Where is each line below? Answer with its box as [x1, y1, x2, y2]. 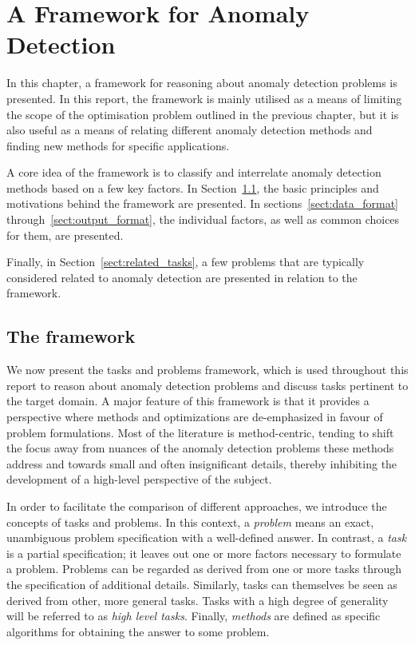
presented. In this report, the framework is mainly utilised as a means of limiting [6, 90, 402, 106]
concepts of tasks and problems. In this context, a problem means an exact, [6, 513, 374, 530]
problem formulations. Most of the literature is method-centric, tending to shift [6, 424, 394, 440]
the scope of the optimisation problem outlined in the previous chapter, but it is [6, 106, 399, 122]
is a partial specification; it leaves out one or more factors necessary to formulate [6, 544, 401, 561]
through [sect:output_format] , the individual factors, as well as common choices [6, 211, 400, 228]
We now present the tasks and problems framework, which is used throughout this [6, 361, 409, 378]
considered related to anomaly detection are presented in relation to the [6, 269, 358, 285]
